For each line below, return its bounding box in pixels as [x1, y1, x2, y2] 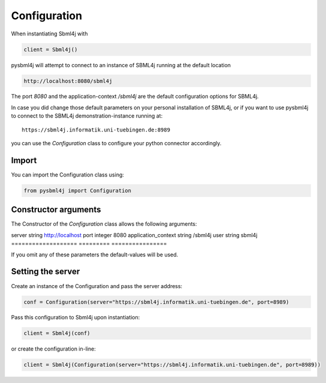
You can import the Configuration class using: [11, 171, 124, 178]
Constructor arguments [11, 205, 101, 215]
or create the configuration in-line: [11, 345, 96, 352]
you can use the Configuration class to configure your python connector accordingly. [11, 140, 222, 147]
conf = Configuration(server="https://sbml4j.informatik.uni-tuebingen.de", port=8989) [23, 298, 289, 306]
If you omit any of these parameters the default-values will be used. [11, 251, 179, 258]
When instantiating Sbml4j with [11, 30, 88, 37]
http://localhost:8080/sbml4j [23, 77, 113, 84]
